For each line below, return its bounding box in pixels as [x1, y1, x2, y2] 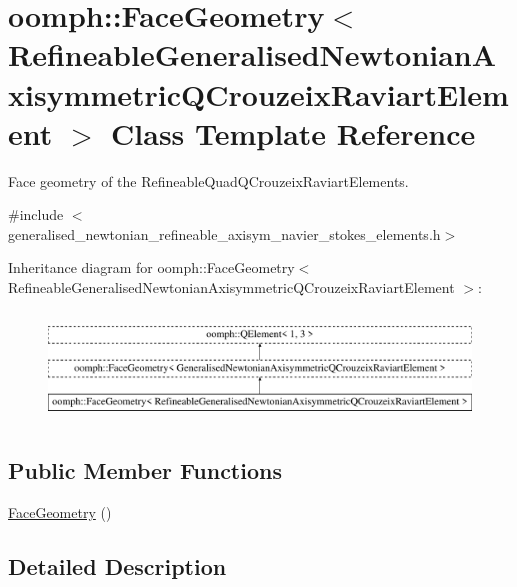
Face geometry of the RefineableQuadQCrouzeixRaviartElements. [8, 170, 409, 191]
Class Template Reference [111, 112, 476, 153]
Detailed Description [8, 550, 227, 581]
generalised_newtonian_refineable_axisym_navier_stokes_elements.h [8, 223, 441, 244]
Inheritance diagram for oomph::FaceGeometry [8, 257, 295, 278]
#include [8, 204, 64, 225]
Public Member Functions [8, 455, 282, 486]
